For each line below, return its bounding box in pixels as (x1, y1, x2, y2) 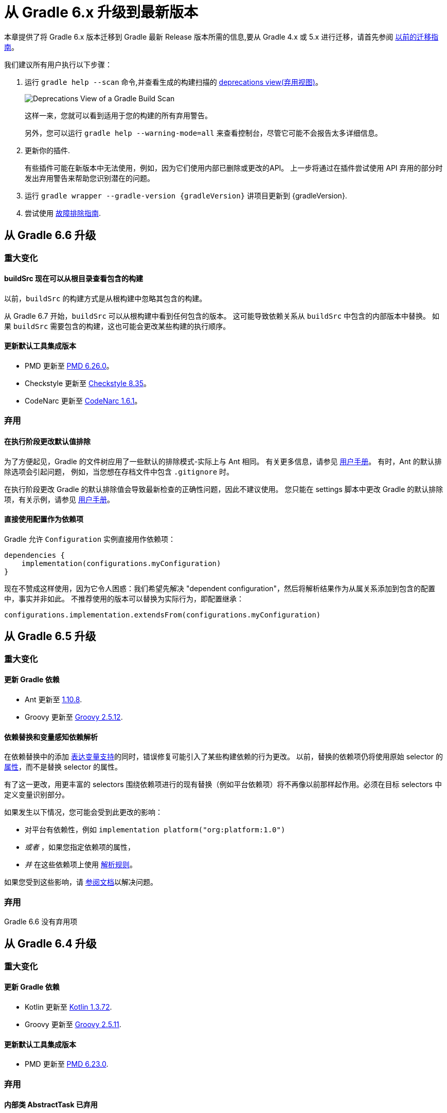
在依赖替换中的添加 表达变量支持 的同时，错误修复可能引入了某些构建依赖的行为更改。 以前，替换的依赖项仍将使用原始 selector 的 (4, 752, 443, 761)
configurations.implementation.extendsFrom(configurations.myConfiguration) (4, 610, 321, 619)
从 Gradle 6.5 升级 (4, 630, 96, 643)
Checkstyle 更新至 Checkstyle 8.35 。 (25, 379, 151, 388)
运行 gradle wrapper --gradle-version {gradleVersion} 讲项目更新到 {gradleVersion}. (25, 191, 347, 200)
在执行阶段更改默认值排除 (4, 437, 91, 446)
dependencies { (4, 551, 65, 559)
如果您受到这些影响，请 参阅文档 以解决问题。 (4, 878, 157, 887)
